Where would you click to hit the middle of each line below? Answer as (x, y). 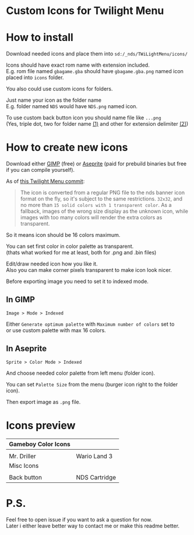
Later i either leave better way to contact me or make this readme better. (93, 526)
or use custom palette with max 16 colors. (56, 330)
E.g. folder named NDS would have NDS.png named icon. (72, 106)
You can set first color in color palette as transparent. (70, 246)
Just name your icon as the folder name (54, 100)
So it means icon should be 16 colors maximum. (63, 235)
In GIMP (20, 300)
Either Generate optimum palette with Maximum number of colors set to (90, 324)
